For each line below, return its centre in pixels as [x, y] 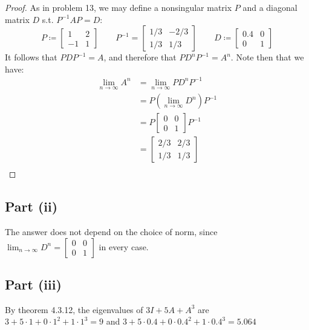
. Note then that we [267, 57]
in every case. [124, 246]
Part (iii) [33, 284]
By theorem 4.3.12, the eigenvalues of [74, 309]
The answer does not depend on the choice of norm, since [111, 232]
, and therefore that [140, 57]
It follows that [31, 57]
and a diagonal [270, 7]
